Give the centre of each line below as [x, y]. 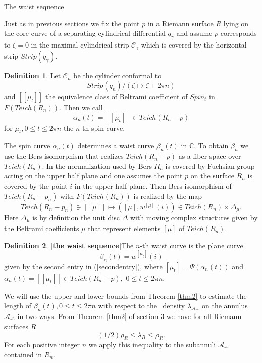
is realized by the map [168, 195]
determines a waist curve [116, 145]
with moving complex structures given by [194, 217]
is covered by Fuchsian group [210, 166]
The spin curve [27, 145]
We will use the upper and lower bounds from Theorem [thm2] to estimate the [125, 296]
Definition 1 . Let [33, 76]
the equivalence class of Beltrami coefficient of [116, 96]
